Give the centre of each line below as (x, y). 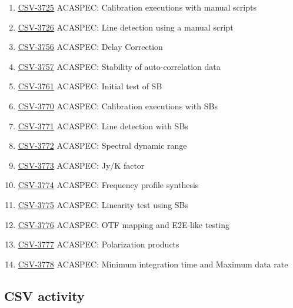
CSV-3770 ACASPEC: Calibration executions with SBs (118, 106)
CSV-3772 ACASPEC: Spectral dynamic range (102, 145)
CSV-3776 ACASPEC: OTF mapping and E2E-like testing (124, 224)
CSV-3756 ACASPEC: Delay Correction (90, 47)
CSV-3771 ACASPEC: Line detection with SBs (103, 125)
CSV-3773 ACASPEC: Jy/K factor (81, 165)
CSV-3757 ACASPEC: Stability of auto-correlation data (119, 66)
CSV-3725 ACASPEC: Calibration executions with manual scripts (137, 7)
